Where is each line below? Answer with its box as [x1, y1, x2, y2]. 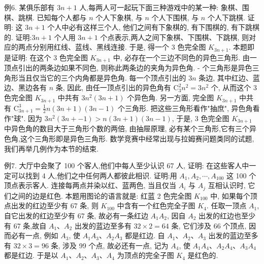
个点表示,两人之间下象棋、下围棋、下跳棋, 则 [100, 31, 249, 42]
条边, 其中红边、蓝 [199, 72, 260, 83]
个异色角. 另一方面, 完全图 [127, 92, 214, 103]
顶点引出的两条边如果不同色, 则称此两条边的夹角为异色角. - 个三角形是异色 [4, 62, 252, 73]
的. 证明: [4, 31, 32, 42]
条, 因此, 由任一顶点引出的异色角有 [55, 82, 171, 93]
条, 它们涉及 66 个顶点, [171, 220, 247, 231]
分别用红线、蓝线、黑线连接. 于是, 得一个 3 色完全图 [32, 42, 206, 52]
